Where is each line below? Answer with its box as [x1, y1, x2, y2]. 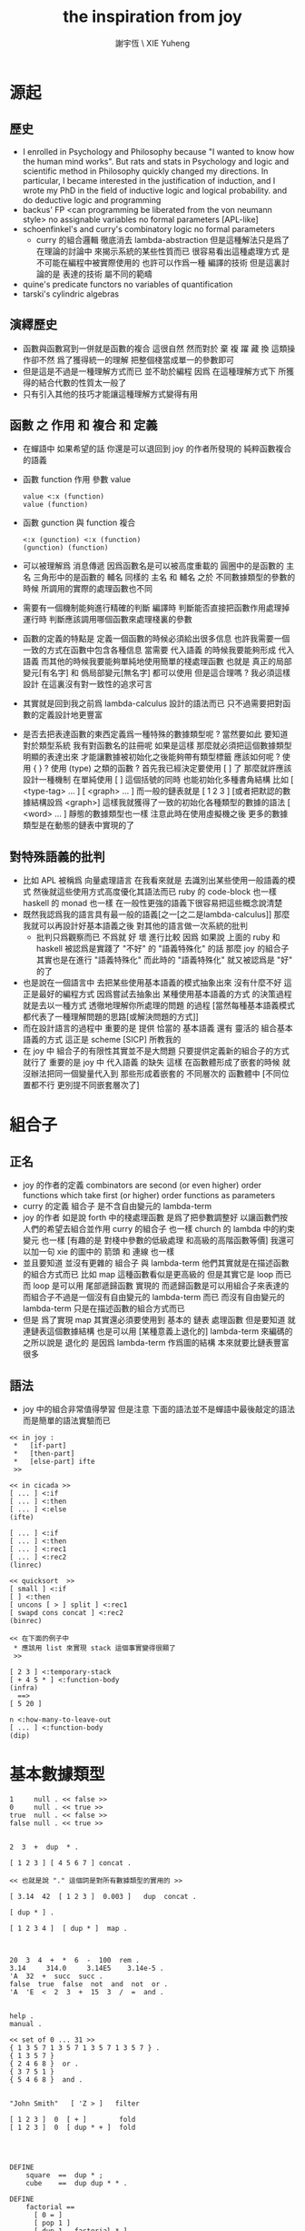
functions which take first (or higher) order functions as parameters [22, 1190, 275, 1201]
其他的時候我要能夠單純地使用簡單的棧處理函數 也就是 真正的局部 [48, 656, 292, 667]
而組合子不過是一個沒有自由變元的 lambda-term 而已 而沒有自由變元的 [22, 1292, 285, 1303]
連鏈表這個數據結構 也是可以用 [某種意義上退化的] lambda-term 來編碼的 [22, 1326, 293, 1337]
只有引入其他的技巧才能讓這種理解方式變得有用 [22, 389, 198, 399]
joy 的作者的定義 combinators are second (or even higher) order [22, 1180, 261, 1191]
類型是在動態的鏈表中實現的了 [22, 820, 134, 831]
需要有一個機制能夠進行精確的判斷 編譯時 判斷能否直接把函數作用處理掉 [22, 602, 290, 613]
